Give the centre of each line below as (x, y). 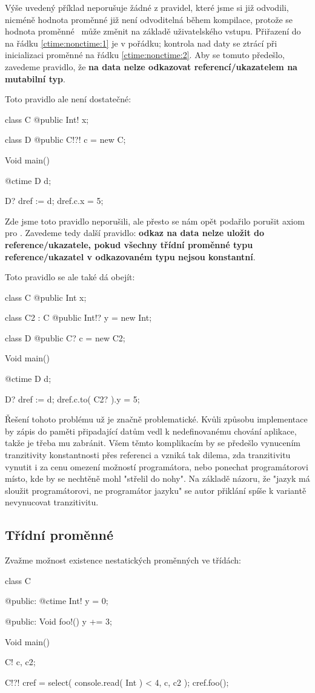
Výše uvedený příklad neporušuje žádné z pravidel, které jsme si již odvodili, (147, 7)
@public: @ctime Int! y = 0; (57, 601)
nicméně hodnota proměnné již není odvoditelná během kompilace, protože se (149, 19)
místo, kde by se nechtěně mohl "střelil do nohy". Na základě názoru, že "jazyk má (157, 478)
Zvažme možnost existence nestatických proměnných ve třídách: (123, 560)
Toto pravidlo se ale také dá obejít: (70, 277)
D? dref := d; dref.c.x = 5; (54, 201)
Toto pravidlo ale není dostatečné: (68, 99)
